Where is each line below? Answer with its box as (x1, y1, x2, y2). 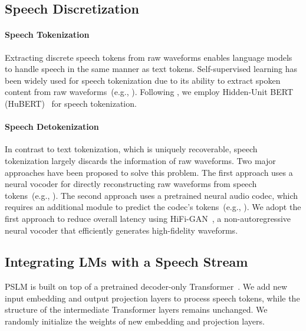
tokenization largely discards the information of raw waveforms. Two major (5, 154, 276, 166)
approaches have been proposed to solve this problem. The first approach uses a (5, 166, 293, 178)
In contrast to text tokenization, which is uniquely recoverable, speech (5, 143, 258, 155)
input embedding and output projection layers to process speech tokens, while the (5, 291, 300, 304)
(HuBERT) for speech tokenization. (5, 97, 137, 109)
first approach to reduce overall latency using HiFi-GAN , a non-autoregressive (5, 212, 291, 224)
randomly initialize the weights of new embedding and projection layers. (5, 315, 265, 327)
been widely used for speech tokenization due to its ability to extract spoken (5, 74, 281, 86)
